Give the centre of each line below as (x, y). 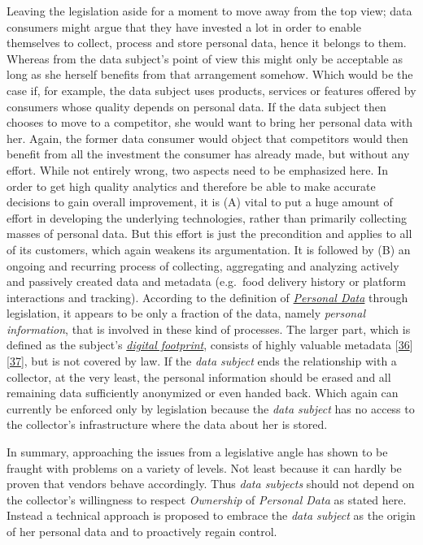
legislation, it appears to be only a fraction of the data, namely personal (186, 313)
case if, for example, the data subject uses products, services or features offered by (211, 90)
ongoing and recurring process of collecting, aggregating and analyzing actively (203, 265)
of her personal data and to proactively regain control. (142, 531)
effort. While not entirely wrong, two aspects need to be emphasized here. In (197, 169)
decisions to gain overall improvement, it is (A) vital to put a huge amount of (200, 202)
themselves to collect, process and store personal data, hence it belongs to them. (207, 43)
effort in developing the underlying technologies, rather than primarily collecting (207, 217)
